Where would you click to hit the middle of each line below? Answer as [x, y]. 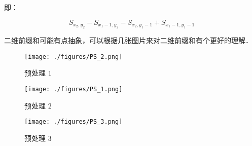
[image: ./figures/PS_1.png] [74, 89]
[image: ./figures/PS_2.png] [74, 57]
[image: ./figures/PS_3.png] [74, 122]
